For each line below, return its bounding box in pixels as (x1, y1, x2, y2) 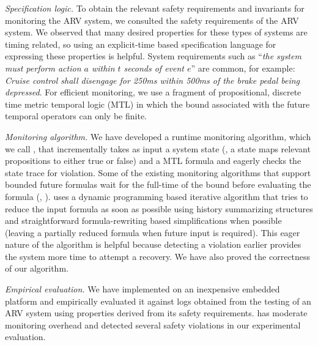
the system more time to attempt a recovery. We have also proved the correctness (5, 250, 311, 262)
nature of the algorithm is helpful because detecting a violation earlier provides (5, 238, 301, 251)
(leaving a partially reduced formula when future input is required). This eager (5, 226, 300, 239)
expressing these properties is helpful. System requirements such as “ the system (5, 50, 301, 62)
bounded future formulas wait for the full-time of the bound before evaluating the (5, 178, 311, 191)
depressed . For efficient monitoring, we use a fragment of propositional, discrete (5, 86, 301, 98)
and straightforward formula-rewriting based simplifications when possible (5, 214, 282, 227)
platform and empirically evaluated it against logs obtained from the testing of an (5, 294, 311, 307)
